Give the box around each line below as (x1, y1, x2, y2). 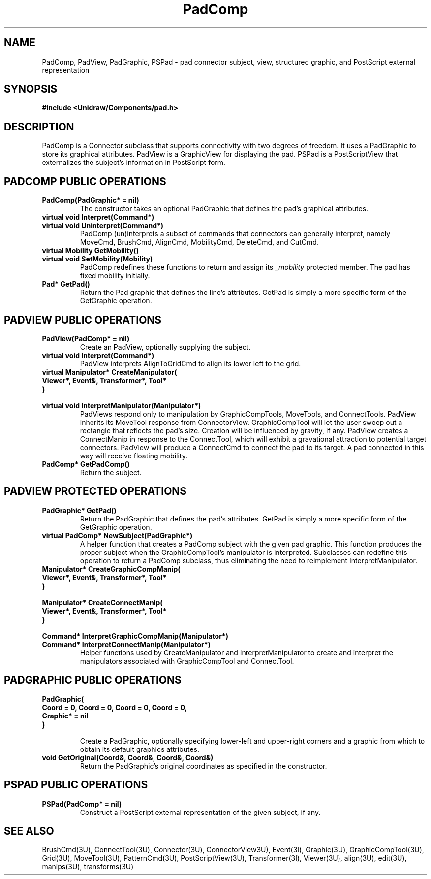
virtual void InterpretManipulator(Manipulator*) (42, 401, 201, 410)
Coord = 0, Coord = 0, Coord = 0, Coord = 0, (42, 703, 187, 712)
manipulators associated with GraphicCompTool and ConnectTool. (80, 656, 294, 665)
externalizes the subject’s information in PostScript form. (42, 158, 226, 167)
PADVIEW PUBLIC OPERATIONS (4, 313, 162, 326)
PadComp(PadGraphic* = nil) (42, 196, 139, 205)
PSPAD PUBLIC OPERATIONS (4, 779, 148, 791)
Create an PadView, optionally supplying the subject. (80, 342, 251, 351)
